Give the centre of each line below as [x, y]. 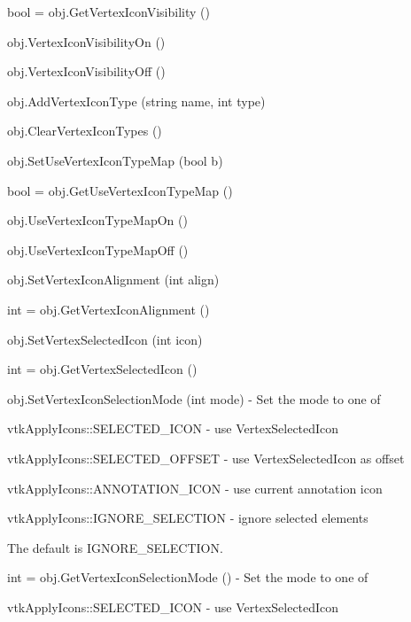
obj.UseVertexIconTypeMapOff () [98, 249]
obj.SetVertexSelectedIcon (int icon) [105, 339]
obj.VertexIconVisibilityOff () [86, 71]
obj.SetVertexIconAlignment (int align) [113, 280]
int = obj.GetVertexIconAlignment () [109, 309]
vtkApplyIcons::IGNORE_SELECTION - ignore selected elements [188, 518]
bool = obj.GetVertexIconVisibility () [109, 12]
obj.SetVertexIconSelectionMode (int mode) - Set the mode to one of [194, 398]
